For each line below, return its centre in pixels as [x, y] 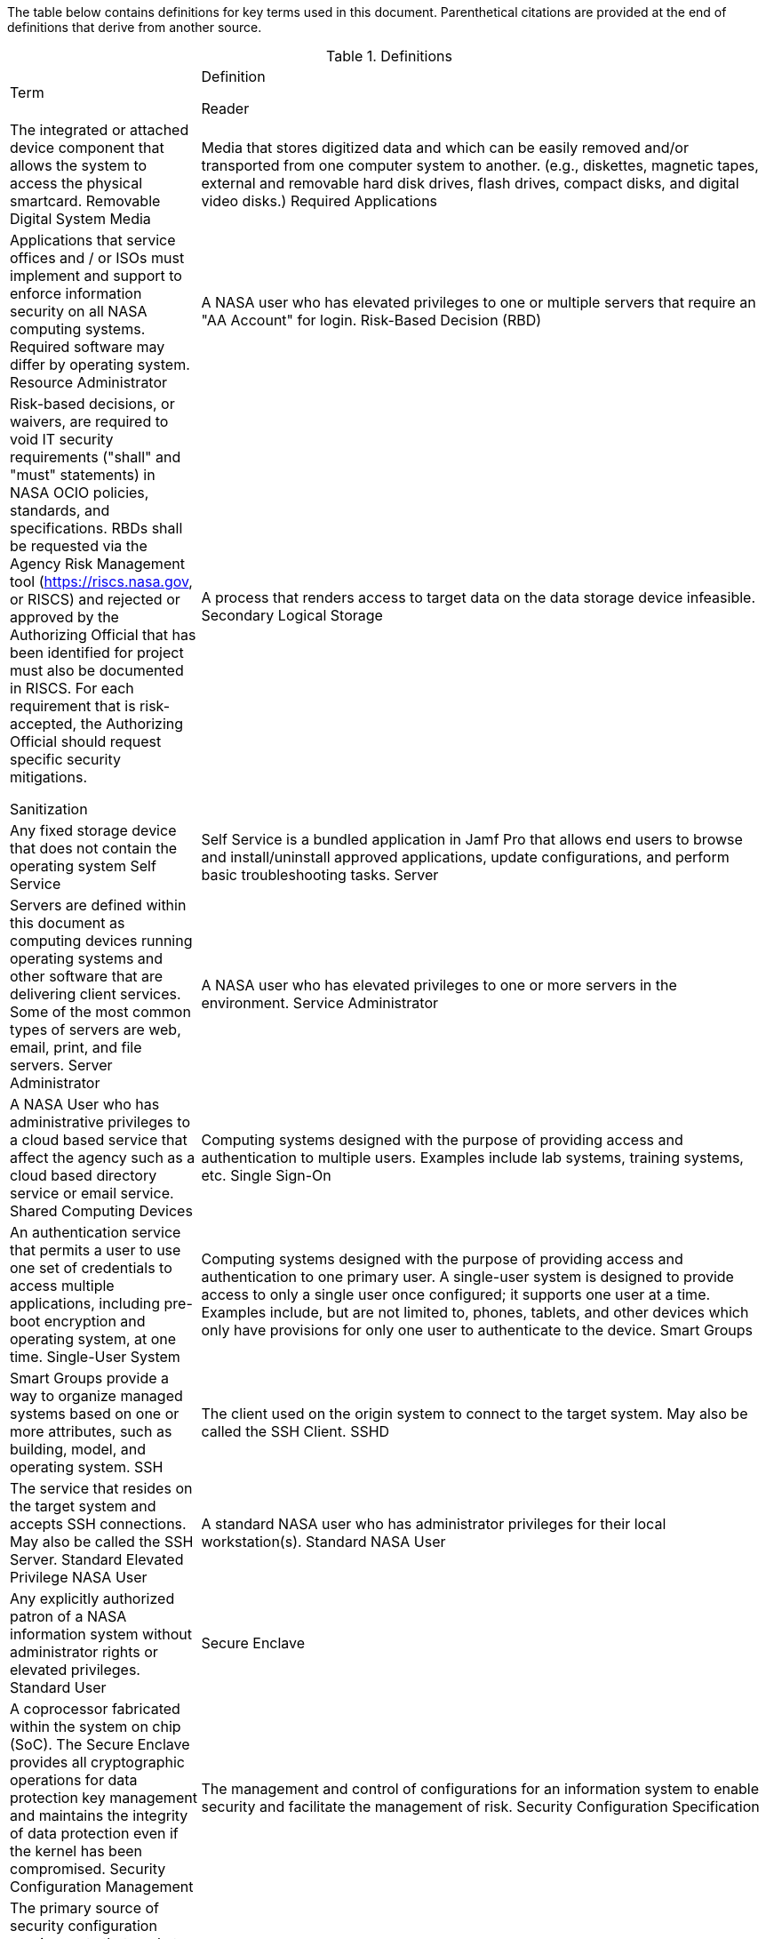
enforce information [76, 293]
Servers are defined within [98, 905]
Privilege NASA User [79, 1577]
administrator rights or [84, 1652]
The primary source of [84, 1908]
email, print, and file [76, 1047]
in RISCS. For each [72, 688]
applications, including [85, 1303]
